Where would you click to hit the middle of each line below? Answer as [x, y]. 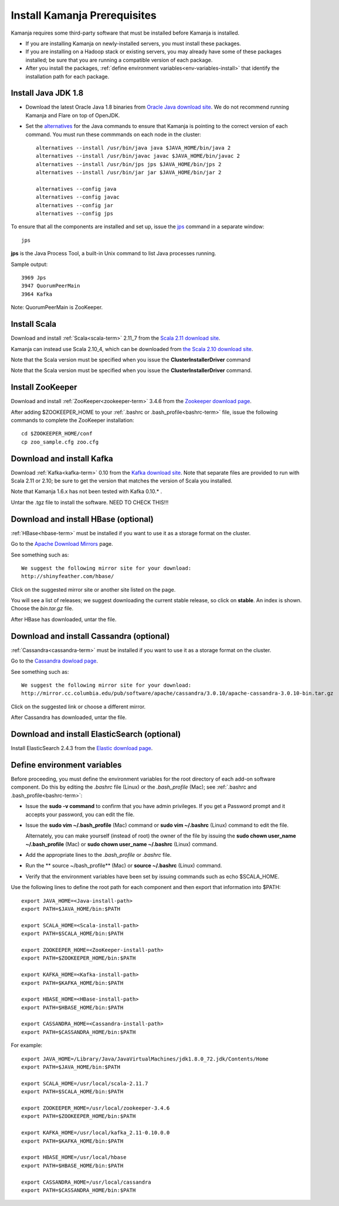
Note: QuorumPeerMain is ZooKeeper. [57, 308]
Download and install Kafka [62, 459]
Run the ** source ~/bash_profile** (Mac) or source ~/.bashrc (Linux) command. [124, 866]
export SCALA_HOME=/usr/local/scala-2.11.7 [85, 1083]
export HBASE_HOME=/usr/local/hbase [74, 1157]
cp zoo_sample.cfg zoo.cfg [60, 442]
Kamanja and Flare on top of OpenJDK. [73, 115]
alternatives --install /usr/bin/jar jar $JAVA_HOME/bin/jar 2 [129, 173]
